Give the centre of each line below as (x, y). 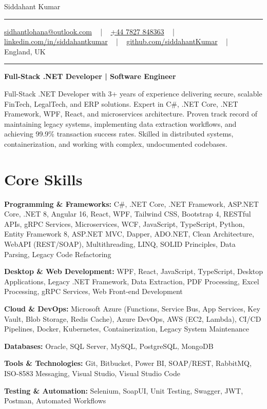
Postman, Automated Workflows (55, 401)
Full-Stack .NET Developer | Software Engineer (90, 76)
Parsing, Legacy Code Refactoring (58, 254)
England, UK (25, 51)
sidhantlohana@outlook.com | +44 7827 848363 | (89, 31)
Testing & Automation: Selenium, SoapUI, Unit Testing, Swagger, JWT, (124, 390)
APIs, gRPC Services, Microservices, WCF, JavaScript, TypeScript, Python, (125, 223)
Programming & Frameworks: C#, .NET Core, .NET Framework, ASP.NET (131, 203)
